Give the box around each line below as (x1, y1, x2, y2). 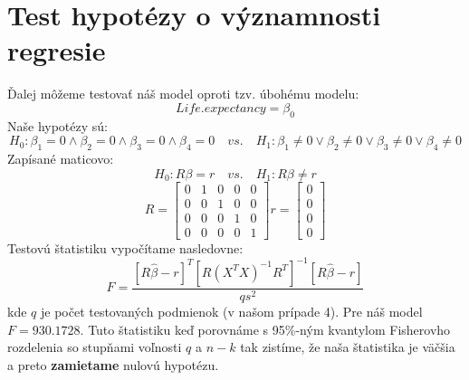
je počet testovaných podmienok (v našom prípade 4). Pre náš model (40, 301, 423, 320)
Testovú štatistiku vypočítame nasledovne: (7, 238, 244, 257)
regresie (7, 32, 106, 69)
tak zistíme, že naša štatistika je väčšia (240, 337, 455, 356)
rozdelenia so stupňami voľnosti (7, 337, 182, 356)
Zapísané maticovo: (7, 149, 114, 168)
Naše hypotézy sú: (7, 116, 108, 135)
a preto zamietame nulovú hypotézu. (7, 355, 219, 374)
